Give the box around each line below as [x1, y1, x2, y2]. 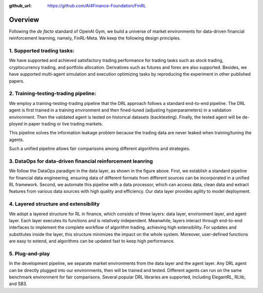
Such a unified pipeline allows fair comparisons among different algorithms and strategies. [9, 146, 190, 151]
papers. [9, 78, 24, 84]
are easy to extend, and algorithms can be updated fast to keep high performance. [9, 238, 175, 244]
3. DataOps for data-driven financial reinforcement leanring [9, 158, 153, 165]
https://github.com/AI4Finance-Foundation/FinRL [47, 3, 146, 8]
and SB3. [9, 281, 28, 287]
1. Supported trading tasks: [9, 47, 75, 54]
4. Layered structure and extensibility [9, 201, 100, 208]
